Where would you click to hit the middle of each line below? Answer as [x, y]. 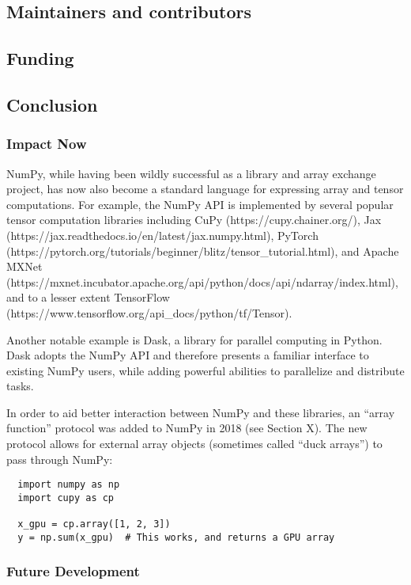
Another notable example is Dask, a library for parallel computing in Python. [194, 339]
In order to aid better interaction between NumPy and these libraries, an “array [201, 412]
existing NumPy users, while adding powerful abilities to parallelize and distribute [205, 370]
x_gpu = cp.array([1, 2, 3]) [94, 524]
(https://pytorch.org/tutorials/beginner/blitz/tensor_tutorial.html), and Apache [203, 251]
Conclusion [52, 104]
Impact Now [47, 144]
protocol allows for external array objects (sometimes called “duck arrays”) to [194, 444]
